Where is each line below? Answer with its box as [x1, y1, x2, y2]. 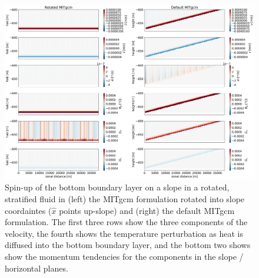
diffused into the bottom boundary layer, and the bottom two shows [5, 239, 251, 251]
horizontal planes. [5, 262, 68, 274]
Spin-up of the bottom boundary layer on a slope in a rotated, [5, 181, 230, 193]
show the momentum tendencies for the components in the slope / [5, 250, 244, 263]
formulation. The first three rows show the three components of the [5, 216, 248, 228]
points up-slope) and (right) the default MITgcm [59, 204, 235, 216]
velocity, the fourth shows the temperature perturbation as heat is [5, 227, 243, 239]
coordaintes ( [5, 204, 52, 216]
